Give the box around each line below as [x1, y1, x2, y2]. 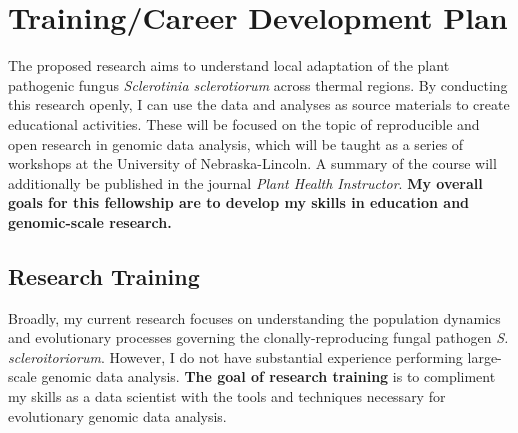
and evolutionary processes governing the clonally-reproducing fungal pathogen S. [8, 327, 509, 348]
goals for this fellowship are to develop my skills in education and [8, 192, 470, 213]
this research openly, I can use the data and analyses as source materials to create [8, 94, 510, 115]
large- [467, 346, 502, 367]
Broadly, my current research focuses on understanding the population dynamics [8, 307, 501, 328]
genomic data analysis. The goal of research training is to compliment [41, 366, 496, 387]
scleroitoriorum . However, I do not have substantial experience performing [8, 346, 463, 367]
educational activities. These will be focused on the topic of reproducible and [8, 113, 480, 134]
